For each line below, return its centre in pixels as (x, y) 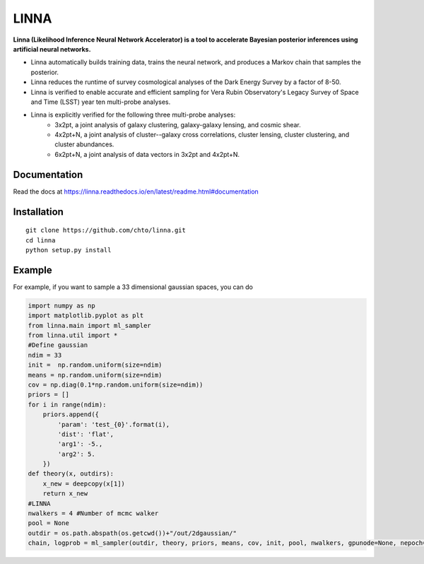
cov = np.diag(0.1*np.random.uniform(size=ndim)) (116, 384)
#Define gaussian (58, 345)
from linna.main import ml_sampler (89, 325)
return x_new (65, 494)
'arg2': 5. (76, 454)
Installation (38, 212)
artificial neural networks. (52, 49)
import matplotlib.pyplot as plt (86, 316)
